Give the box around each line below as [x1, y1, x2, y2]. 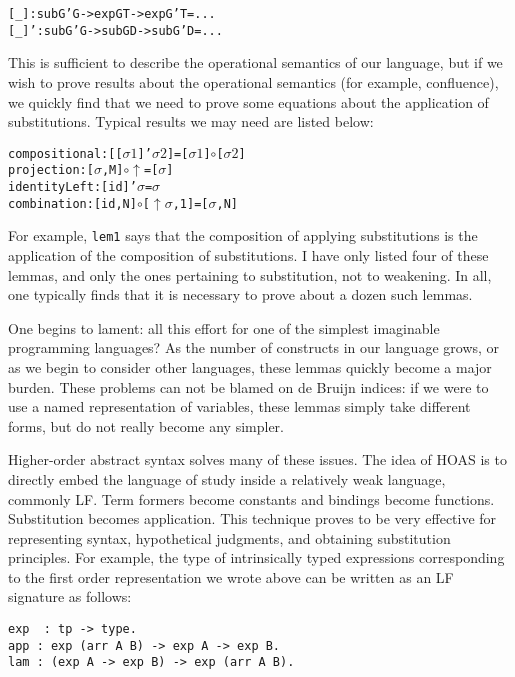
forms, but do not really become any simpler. [8, 415, 284, 436]
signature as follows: [8, 586, 132, 607]
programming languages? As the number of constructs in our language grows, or [8, 337, 500, 358]
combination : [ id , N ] [8, 196, 137, 211]
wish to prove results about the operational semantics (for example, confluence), [8, 71, 499, 92]
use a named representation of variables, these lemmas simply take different [8, 396, 471, 417]
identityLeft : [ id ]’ [8, 180, 137, 194]
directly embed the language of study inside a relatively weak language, [8, 468, 446, 489]
